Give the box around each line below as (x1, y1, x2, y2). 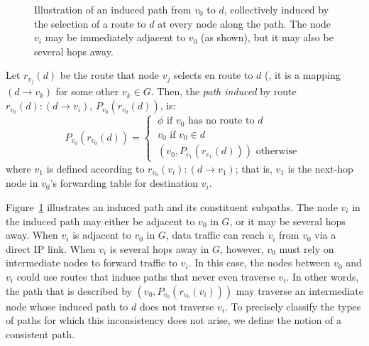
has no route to (188, 116, 255, 126)
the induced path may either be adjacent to (6, 213, 195, 228)
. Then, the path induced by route (150, 84, 297, 99)
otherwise (255, 146, 297, 157)
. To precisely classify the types (225, 298, 361, 313)
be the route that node (60, 67, 160, 82)
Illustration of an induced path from (34, 2, 192, 16)
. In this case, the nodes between (188, 255, 331, 270)
